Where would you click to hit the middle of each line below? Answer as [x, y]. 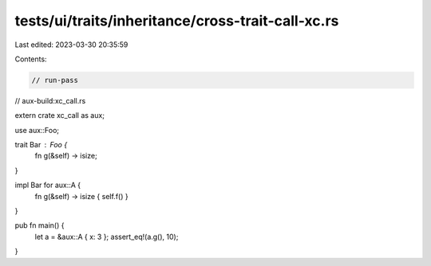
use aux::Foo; [37, 130]
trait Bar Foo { [41, 145]
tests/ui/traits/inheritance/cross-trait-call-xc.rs [177, 21]
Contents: [31, 59]
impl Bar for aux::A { [48, 185]
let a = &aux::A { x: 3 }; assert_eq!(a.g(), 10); [107, 237]
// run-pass [55, 80]
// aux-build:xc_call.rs [50, 100]
